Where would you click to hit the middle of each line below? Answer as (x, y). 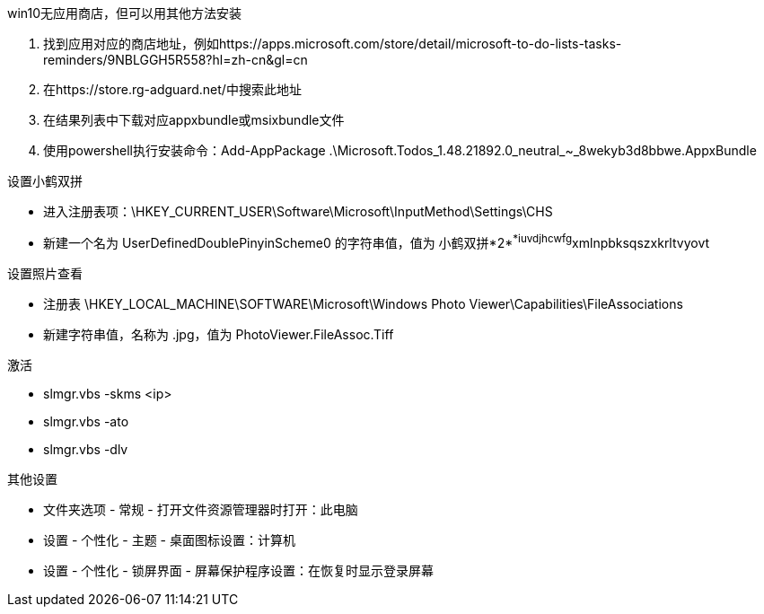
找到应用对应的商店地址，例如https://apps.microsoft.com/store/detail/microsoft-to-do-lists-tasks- (333, 44)
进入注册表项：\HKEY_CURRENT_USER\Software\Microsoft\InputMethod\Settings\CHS (298, 211)
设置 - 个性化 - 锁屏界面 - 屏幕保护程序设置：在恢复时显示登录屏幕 (238, 570)
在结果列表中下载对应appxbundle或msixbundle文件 (194, 120)
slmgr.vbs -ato (86, 421)
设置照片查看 (45, 273)
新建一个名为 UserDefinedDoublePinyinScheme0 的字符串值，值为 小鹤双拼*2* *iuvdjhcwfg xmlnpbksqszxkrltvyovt (377, 241)
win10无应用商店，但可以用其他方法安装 (125, 13)
